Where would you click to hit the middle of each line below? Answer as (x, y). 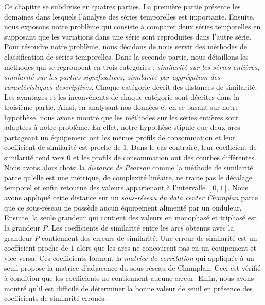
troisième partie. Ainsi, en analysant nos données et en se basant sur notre (121, 107)
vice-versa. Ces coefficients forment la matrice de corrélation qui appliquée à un (129, 258)
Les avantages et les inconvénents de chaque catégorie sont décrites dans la (122, 97)
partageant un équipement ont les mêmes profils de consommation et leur (120, 137)
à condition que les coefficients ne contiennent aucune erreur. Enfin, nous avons (129, 278)
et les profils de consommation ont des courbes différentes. (165, 157)
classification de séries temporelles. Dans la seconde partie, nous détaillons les (126, 56)
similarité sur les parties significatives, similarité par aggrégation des (112, 77)
